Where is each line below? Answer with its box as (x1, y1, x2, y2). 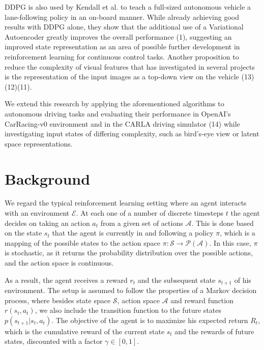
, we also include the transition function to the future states (35, 305, 222, 315)
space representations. (5, 138, 73, 149)
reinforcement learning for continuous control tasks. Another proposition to (5, 51, 239, 62)
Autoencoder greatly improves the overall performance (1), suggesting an (5, 31, 232, 42)
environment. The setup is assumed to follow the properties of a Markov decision (5, 285, 257, 296)
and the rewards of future (174, 326, 254, 336)
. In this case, (209, 237, 251, 248)
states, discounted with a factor (5, 336, 103, 346)
